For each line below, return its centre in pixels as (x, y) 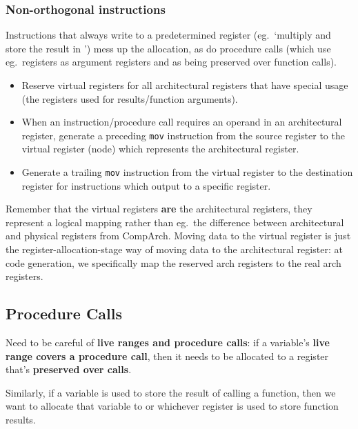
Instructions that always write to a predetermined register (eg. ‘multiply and (168, 35)
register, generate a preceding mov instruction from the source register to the (183, 135)
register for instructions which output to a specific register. (146, 185)
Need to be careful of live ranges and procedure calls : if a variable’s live (168, 342)
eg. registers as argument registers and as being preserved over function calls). (171, 62)
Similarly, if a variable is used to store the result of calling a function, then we (171, 392)
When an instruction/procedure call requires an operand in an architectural (182, 122)
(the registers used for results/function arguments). (130, 98)
